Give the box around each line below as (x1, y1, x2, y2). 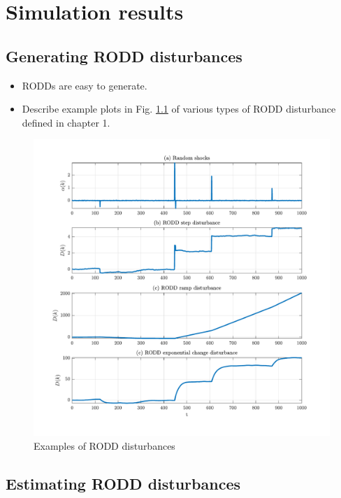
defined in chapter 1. (22, 115, 110, 129)
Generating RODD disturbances (6, 45, 242, 66)
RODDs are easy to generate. (22, 78, 147, 92)
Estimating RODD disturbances (6, 472, 240, 494)
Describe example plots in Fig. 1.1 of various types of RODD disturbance (22, 101, 336, 116)
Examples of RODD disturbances (34, 438, 175, 453)
